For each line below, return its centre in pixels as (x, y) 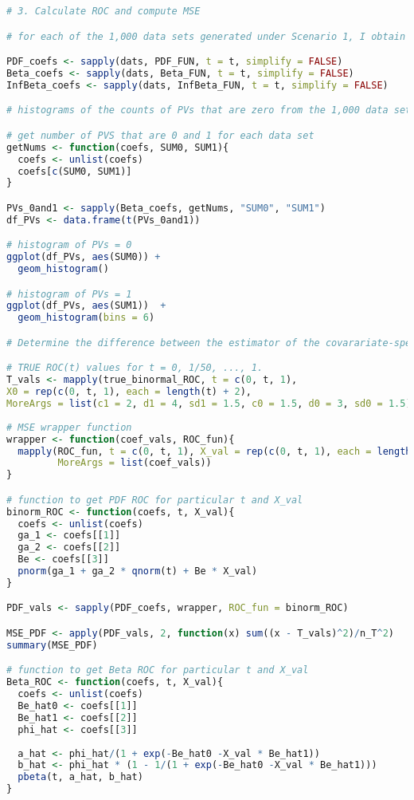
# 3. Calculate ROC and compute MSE (103, 11)
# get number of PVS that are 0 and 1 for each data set (160, 135)
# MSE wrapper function (69, 427)
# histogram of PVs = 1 (69, 294)
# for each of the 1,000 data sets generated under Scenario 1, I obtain (206, 36)
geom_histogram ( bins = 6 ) (86, 318)
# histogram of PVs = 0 (69, 245)
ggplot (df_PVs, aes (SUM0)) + (84, 257)
